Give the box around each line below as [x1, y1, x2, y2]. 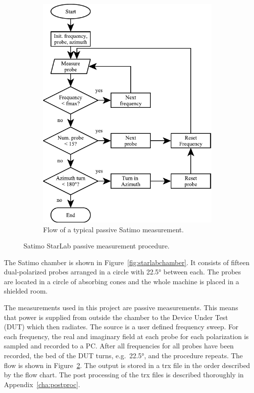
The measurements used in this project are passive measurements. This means [4, 302, 238, 313]
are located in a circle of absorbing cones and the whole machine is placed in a [4, 276, 239, 286]
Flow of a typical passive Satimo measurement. [43, 224, 184, 234]
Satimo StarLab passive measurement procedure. [23, 241, 170, 251]
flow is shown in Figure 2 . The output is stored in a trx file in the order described [4, 360, 250, 370]
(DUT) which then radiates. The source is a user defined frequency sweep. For [4, 321, 238, 332]
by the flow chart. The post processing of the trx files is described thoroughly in [4, 369, 244, 380]
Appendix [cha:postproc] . [4, 379, 80, 389]
